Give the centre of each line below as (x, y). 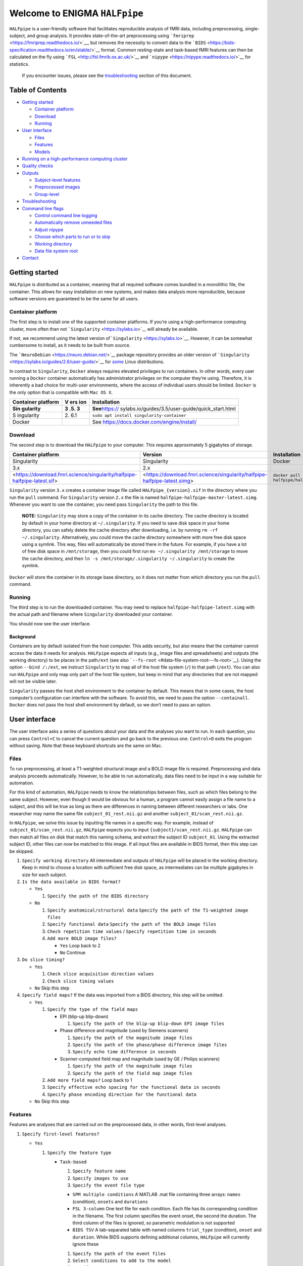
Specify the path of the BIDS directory (98, 896)
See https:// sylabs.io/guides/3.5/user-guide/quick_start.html (164, 409)
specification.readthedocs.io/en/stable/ (50, 50)
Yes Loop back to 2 (80, 945)
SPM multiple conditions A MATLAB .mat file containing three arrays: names (157, 1195)
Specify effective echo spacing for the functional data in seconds (134, 1087)
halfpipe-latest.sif (33, 481)
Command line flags (43, 208)
